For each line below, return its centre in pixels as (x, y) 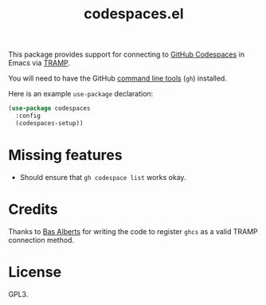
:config (28, 116)
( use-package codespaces (49, 108)
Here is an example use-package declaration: (81, 94)
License (35, 272)
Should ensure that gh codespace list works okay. (103, 177)
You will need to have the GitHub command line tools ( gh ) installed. (117, 78)
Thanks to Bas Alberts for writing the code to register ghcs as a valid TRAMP (133, 231)
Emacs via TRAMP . (39, 63)
